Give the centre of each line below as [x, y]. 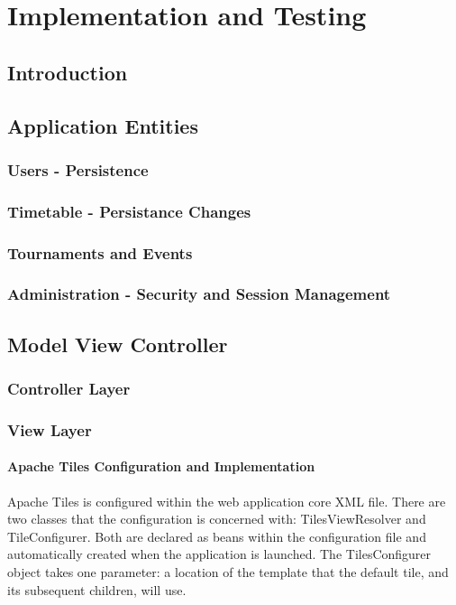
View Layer [50, 429]
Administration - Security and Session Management [199, 294]
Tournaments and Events [100, 252]
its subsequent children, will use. [97, 589]
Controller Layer [69, 389]
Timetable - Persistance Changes [129, 211]
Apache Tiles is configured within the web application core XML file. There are [227, 501]
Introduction [68, 72]
